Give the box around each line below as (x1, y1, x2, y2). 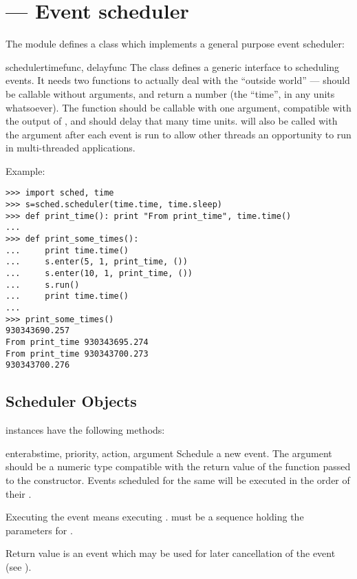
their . (6, 486, 32, 501)
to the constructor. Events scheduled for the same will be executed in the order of (6, 472, 350, 487)
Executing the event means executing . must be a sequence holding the (6, 509, 304, 524)
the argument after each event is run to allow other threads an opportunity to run (6, 127, 351, 141)
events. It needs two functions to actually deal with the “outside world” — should (6, 73, 350, 87)
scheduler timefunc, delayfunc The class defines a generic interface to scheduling (6, 59, 340, 74)
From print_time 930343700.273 (6, 348, 149, 359)
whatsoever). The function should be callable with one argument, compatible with (6, 100, 351, 114)
